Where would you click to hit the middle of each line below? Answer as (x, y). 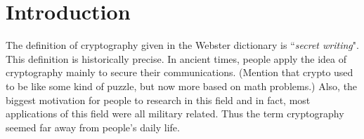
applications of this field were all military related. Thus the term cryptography (175, 114)
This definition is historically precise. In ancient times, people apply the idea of (176, 58)
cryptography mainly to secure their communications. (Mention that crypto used (180, 72)
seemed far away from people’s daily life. (93, 127)
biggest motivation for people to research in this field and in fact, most (158, 100)
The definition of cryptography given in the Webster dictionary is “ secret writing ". (182, 45)
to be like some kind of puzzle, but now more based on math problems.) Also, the (182, 86)
